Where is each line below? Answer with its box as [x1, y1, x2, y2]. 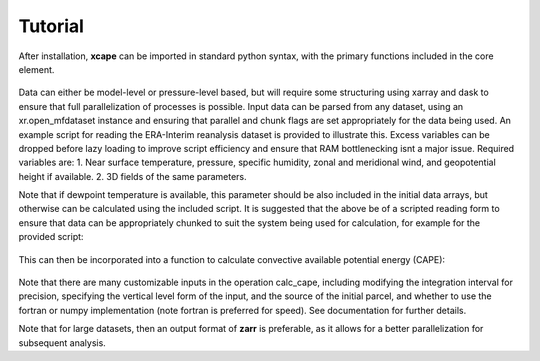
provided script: [18, 231, 84, 243]
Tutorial [18, 15, 85, 37]
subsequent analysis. [18, 336, 107, 349]
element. [18, 63, 55, 75]
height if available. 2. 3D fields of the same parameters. [18, 170, 247, 182]
